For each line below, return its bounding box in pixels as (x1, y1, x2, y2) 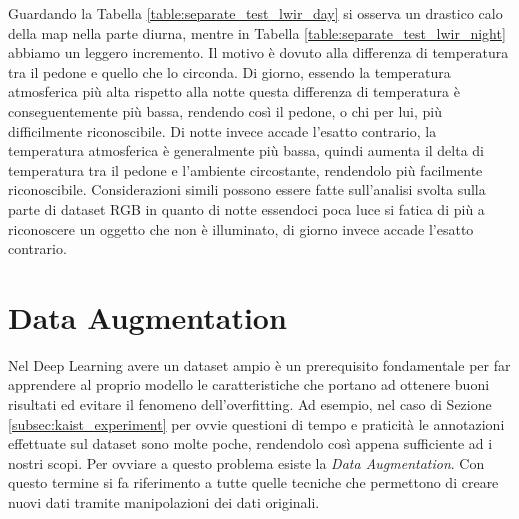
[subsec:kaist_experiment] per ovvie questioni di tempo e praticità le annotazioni (8, 413, 505, 434)
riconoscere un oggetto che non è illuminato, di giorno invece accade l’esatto (8, 218, 474, 239)
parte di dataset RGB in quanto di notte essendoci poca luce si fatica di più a (8, 198, 485, 219)
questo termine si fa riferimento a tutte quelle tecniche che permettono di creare (8, 472, 499, 493)
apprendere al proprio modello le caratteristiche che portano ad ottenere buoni (8, 374, 490, 395)
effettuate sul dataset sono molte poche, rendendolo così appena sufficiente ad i (8, 433, 493, 454)
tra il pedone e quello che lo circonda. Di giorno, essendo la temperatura (8, 61, 451, 82)
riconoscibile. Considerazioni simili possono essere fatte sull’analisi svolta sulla (8, 179, 486, 200)
